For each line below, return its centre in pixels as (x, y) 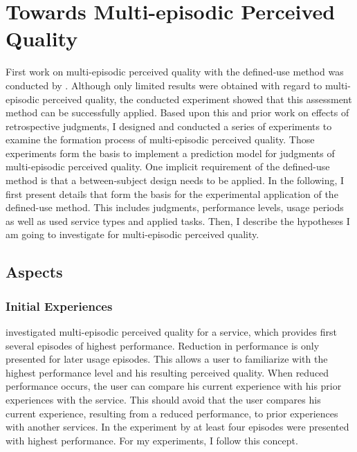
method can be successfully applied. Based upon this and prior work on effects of (177, 112)
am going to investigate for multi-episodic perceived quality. (132, 234)
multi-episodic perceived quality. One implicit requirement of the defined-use (168, 166)
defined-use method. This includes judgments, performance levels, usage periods (175, 207)
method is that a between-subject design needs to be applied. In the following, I (175, 180)
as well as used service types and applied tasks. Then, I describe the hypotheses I (178, 220)
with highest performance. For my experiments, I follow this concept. (152, 440)
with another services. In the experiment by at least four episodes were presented (177, 427)
